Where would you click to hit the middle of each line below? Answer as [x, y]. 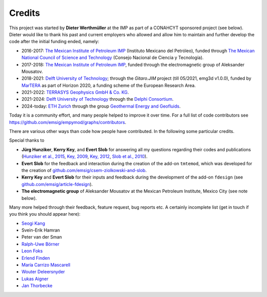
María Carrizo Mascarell [46, 265]
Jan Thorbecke [37, 286]
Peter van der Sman [42, 237]
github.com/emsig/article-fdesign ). [57, 184]
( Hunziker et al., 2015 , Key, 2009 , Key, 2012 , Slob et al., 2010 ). [85, 157]
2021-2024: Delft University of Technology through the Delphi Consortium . [98, 99]
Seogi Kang [33, 223]
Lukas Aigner [35, 279]
